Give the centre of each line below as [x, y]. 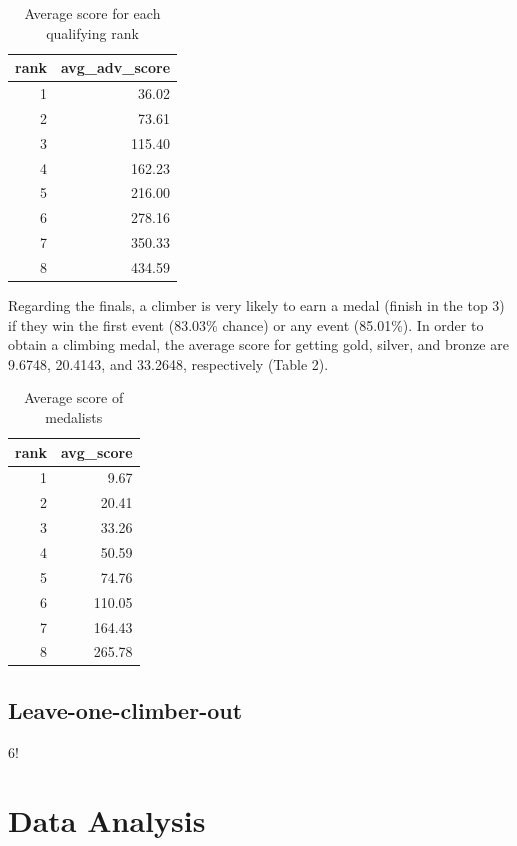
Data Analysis [107, 820]
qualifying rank [92, 32]
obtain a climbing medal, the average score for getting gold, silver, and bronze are [258, 344]
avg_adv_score [115, 67]
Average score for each [92, 13]
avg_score [96, 451]
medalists [74, 417]
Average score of [74, 397]
